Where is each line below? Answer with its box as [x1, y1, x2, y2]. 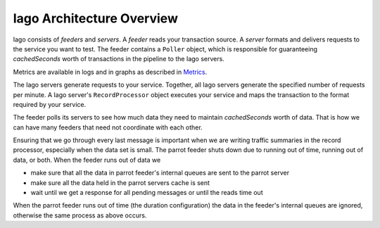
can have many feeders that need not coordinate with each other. [13, 123, 203, 132]
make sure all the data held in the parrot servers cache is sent [30, 178, 210, 186]
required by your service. [13, 100, 87, 108]
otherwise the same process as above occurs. [13, 211, 147, 220]
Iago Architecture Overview [13, 11, 179, 26]
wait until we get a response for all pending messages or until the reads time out [30, 189, 263, 197]
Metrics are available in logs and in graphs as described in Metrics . [13, 68, 208, 76]
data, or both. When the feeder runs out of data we [13, 156, 161, 164]
